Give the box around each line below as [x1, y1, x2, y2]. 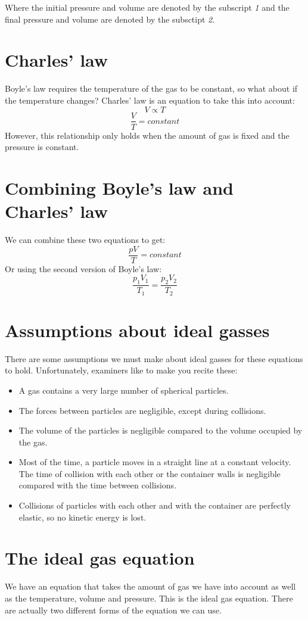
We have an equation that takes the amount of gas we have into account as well [5, 580, 296, 593]
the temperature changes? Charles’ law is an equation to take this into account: [5, 94, 295, 106]
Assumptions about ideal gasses [5, 317, 270, 342]
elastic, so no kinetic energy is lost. [18, 510, 147, 523]
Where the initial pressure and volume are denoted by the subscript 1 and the [5, 1, 290, 13]
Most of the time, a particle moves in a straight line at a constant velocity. [18, 456, 291, 468]
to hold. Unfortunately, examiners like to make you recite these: [5, 364, 238, 376]
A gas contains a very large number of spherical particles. [18, 384, 229, 396]
